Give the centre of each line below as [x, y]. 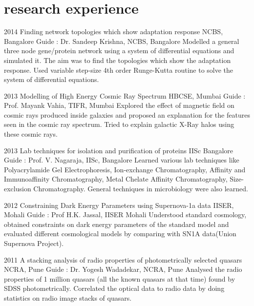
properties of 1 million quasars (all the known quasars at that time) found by [120, 278]
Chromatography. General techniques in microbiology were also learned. [141, 189]
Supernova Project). [34, 243]
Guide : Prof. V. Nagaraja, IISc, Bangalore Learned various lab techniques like [122, 160]
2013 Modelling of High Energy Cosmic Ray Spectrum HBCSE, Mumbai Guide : [125, 95]
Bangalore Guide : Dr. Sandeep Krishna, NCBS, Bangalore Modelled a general [122, 41]
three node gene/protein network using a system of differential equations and [119, 51]
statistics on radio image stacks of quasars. [68, 297]
